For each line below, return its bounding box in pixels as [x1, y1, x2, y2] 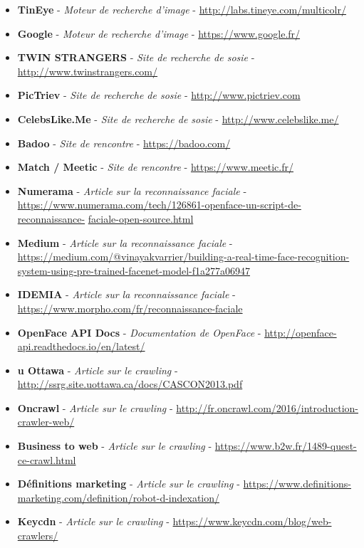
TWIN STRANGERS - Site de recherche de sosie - [17, 50, 255, 65]
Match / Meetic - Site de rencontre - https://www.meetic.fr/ [17, 159, 293, 174]
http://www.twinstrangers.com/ [17, 63, 158, 78]
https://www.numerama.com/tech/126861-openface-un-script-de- [17, 197, 301, 212]
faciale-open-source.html [88, 211, 194, 226]
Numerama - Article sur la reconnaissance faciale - [17, 183, 247, 198]
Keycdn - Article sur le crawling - [17, 514, 170, 529]
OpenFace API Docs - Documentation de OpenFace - [17, 325, 261, 339]
